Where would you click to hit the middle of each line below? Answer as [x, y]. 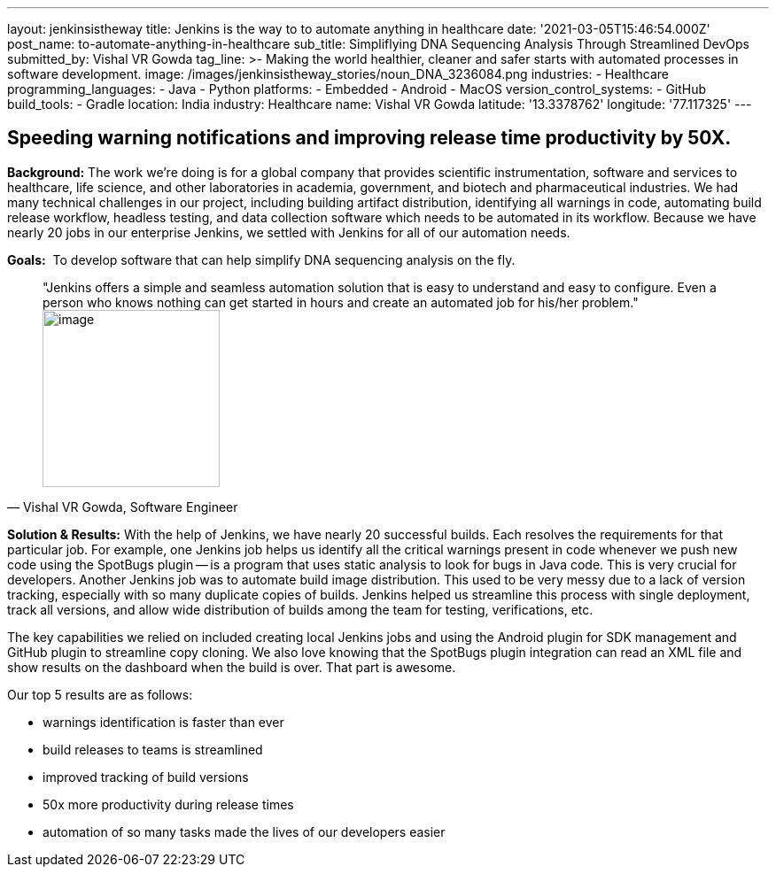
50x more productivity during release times [168, 804]
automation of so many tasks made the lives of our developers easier [244, 831]
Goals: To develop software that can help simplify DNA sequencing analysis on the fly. [261, 259]
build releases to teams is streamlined [153, 749]
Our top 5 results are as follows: [100, 694]
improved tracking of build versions [146, 777]
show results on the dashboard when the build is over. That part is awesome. [232, 667]
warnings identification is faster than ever [163, 722]
